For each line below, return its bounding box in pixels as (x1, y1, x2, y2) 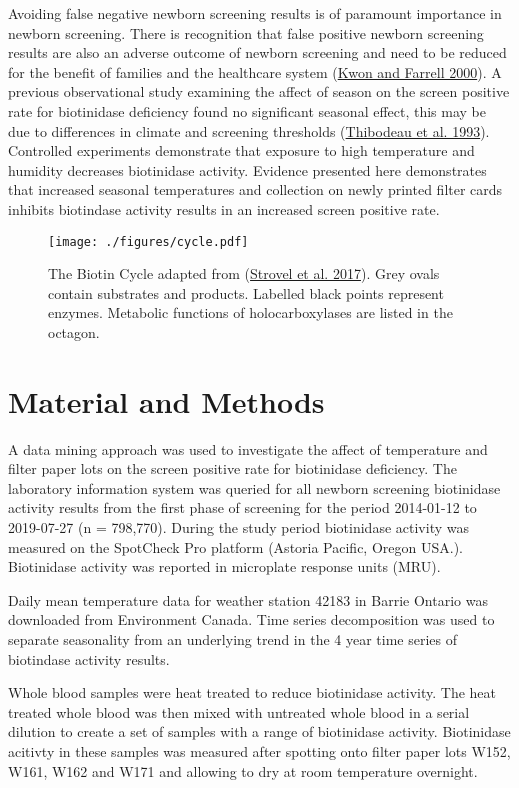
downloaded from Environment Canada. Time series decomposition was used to (8, 609, 495, 630)
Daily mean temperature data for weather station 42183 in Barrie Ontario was (8, 589, 488, 610)
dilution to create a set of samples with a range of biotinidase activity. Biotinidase (8, 721, 511, 742)
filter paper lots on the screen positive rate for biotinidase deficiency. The (8, 458, 457, 479)
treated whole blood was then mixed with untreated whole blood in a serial (8, 701, 470, 722)
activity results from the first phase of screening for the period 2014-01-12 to (8, 497, 477, 518)
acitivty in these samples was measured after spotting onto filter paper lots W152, (8, 741, 511, 761)
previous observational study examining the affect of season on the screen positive (8, 81, 510, 102)
